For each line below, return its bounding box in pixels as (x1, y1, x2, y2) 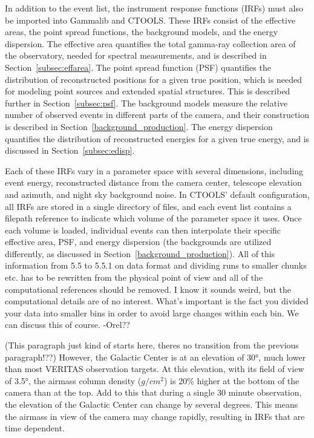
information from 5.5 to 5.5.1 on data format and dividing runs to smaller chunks (5, 259, 307, 272)
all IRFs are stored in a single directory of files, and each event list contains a (5, 200, 292, 212)
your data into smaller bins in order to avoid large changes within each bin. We (5, 306, 299, 319)
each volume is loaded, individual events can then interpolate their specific (5, 223, 281, 236)
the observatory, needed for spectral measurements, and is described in (5, 49, 267, 62)
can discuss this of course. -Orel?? (5, 318, 130, 331)
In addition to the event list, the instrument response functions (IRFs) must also (5, 2, 304, 14)
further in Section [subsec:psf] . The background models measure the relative (5, 96, 288, 109)
